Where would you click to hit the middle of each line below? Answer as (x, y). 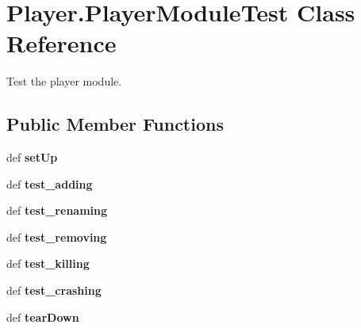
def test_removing (57, 236)
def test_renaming (57, 210)
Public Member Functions (115, 124)
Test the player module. (64, 81)
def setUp (32, 157)
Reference (61, 43)
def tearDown (43, 317)
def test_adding (50, 183)
